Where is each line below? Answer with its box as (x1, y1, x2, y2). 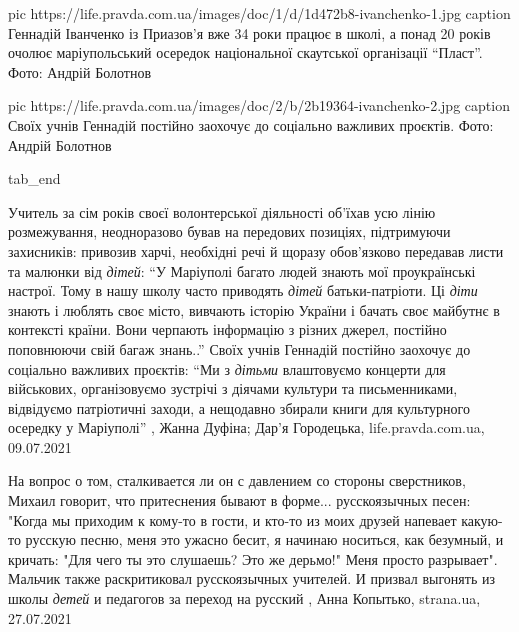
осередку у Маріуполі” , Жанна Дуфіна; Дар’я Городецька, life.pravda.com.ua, (8, 417, 485, 438)
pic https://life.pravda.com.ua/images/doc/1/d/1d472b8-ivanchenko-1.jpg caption (8, 3, 511, 23)
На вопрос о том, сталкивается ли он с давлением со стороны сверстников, (8, 470, 466, 491)
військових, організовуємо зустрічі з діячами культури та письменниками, (8, 378, 458, 399)
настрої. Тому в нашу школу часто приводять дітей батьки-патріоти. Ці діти (8, 280, 478, 301)
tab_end (8, 168, 61, 189)
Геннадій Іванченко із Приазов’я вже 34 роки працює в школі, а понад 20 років (8, 22, 491, 43)
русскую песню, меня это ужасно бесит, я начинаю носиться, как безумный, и (25, 529, 504, 550)
